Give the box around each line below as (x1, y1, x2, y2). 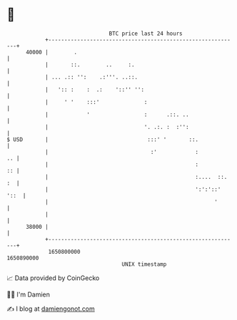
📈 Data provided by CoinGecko (6, 274, 100, 282)
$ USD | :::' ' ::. (6, 135, 199, 143)
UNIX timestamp (121, 260, 167, 268)
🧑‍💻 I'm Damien (6, 290, 51, 299)
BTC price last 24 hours (109, 30, 183, 37)
